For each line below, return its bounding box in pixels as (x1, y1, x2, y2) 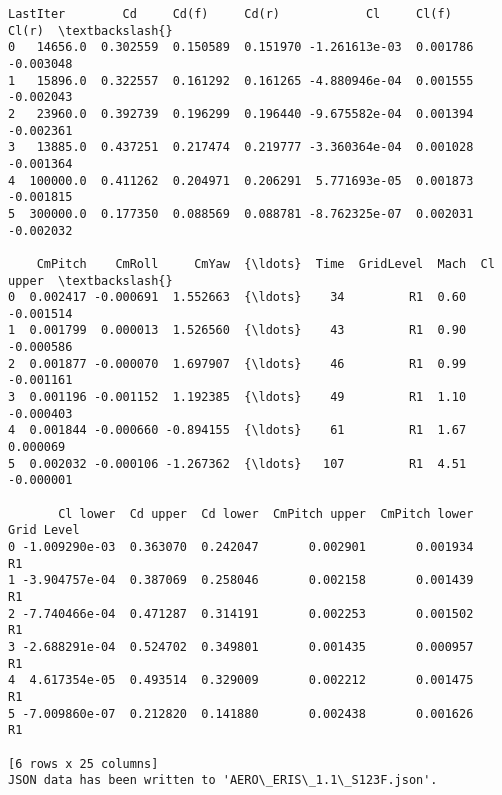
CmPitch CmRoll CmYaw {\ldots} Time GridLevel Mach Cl (36, 256, 495, 271)
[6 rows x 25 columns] (8, 756, 159, 771)
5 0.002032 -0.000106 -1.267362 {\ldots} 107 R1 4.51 (8, 456, 467, 471)
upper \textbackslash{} (8, 273, 173, 288)
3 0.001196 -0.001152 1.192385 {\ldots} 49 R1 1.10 (8, 390, 467, 405)
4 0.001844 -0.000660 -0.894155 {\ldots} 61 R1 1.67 (8, 423, 467, 438)
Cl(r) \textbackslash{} (8, 23, 173, 38)
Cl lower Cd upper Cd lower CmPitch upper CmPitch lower (58, 506, 474, 521)
